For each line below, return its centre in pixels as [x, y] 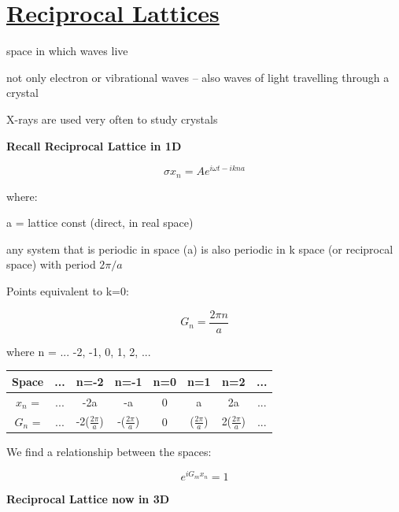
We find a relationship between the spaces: [109, 451]
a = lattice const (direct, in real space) [100, 223]
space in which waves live [67, 51]
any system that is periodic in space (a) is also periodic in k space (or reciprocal [200, 249]
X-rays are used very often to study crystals [112, 119]
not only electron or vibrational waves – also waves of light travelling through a [198, 77]
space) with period [51, 264]
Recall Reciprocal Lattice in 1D [94, 145]
